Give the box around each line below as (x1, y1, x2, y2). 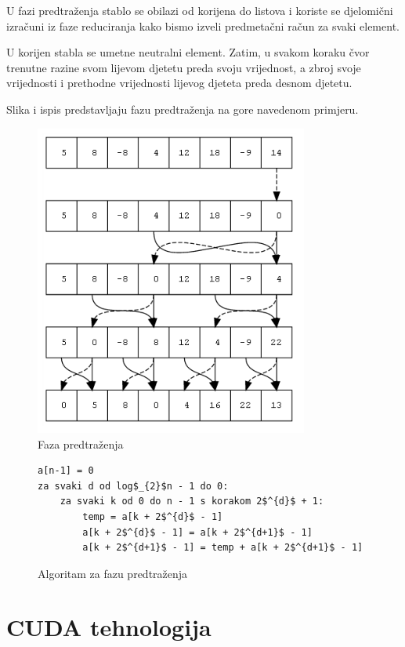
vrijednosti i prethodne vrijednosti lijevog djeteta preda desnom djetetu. (6, 75, 353, 91)
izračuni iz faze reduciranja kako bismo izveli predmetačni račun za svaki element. (6, 17, 400, 34)
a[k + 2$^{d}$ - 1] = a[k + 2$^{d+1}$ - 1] (82, 526, 313, 538)
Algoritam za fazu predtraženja (38, 565, 188, 581)
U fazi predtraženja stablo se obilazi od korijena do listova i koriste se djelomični (6, 2, 393, 18)
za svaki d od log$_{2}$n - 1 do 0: (38, 480, 229, 492)
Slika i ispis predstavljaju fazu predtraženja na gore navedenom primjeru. (6, 100, 359, 117)
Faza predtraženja (38, 435, 124, 452)
